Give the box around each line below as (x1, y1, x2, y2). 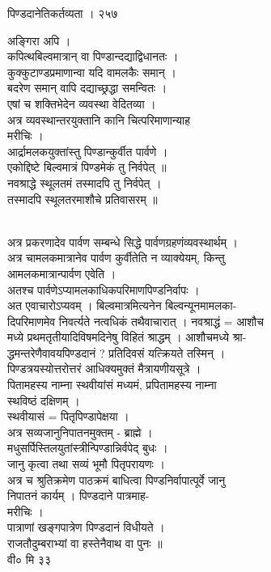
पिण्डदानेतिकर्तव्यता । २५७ (7, 5, 118, 21)
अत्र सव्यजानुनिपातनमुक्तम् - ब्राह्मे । (7, 423, 153, 440)
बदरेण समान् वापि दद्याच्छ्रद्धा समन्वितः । (7, 79, 167, 96)
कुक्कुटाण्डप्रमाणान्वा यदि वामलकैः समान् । (7, 63, 176, 80)
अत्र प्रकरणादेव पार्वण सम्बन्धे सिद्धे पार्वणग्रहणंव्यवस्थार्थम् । (7, 233, 238, 250)
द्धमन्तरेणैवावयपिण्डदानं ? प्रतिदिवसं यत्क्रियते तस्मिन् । (7, 344, 226, 361)
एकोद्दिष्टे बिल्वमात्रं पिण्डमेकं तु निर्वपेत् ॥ (7, 159, 167, 176)
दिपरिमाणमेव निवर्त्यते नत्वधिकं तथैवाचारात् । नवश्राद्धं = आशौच (7, 312, 264, 329)
